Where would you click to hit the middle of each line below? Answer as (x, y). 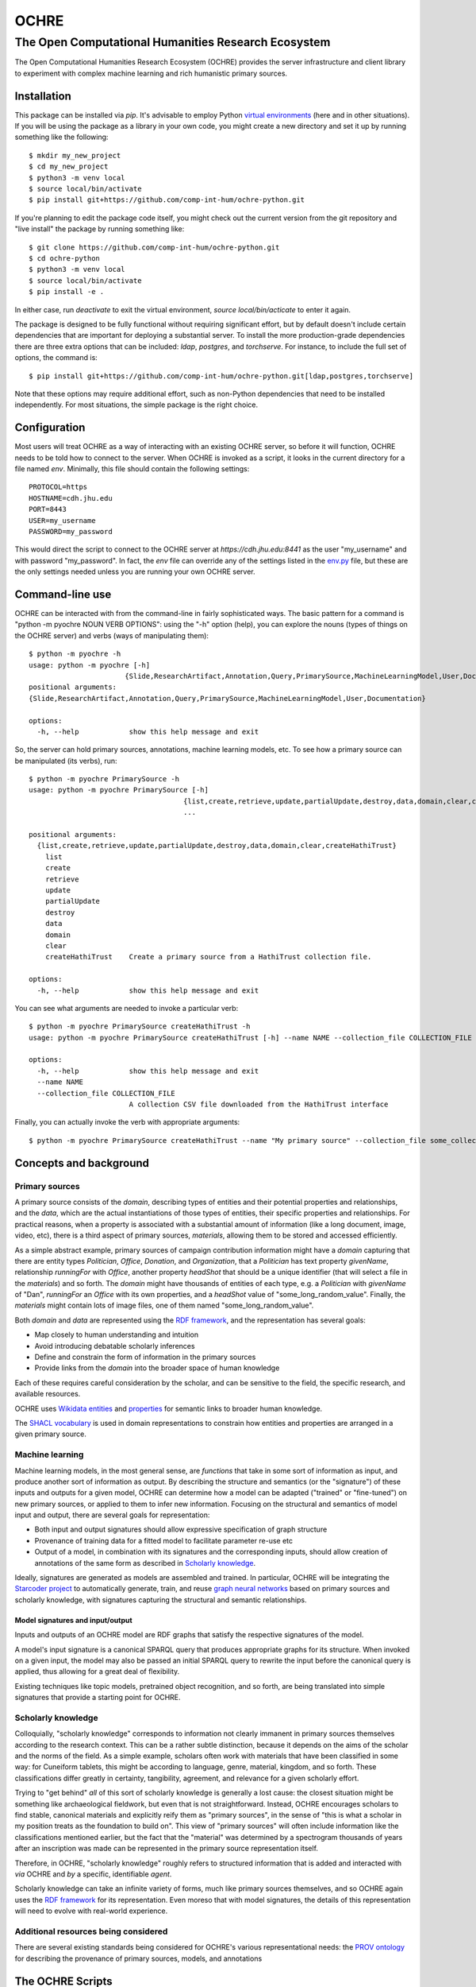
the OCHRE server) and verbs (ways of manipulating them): (112, 635)
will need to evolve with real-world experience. (91, 1911)
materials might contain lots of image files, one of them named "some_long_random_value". (164, 1305)
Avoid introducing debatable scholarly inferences (115, 1346)
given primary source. (51, 1434)
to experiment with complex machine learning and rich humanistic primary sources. (151, 73)
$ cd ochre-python (65, 258)
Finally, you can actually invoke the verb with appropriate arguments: (127, 1122)
